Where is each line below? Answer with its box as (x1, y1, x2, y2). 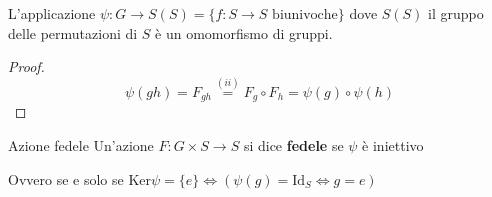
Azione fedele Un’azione (8, 135, 154, 156)
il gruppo (428, 3, 484, 23)
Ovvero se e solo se (8, 168, 124, 189)
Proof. (8, 56, 45, 77)
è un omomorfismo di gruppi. (155, 22, 333, 43)
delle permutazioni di (8, 22, 138, 43)
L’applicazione (8, 3, 96, 23)
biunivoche (272, 8, 338, 22)
